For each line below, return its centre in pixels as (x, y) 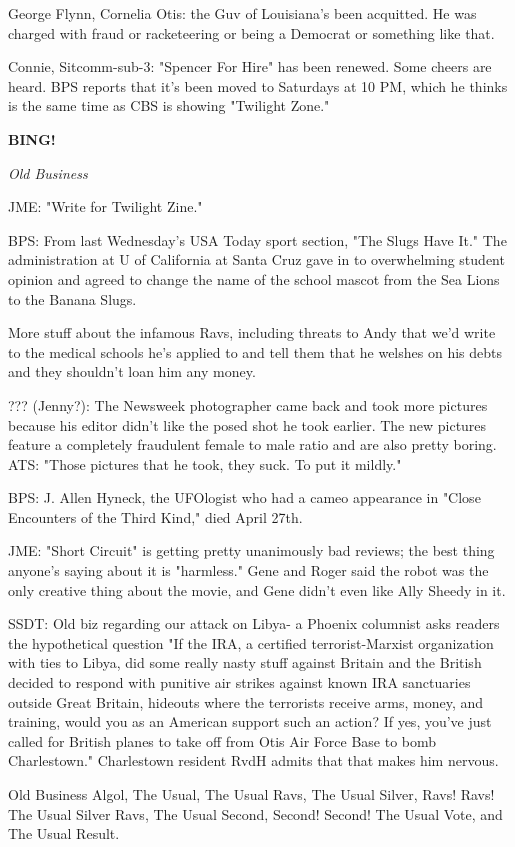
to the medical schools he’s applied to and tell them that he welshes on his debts (255, 351)
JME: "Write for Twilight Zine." (105, 206)
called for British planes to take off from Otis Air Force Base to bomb (222, 740)
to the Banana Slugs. (72, 298)
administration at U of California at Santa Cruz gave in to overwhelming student (256, 259)
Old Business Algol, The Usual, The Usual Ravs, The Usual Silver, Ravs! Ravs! (251, 794)
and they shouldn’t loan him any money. (132, 371)
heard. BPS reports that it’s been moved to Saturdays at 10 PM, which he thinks (258, 85)
